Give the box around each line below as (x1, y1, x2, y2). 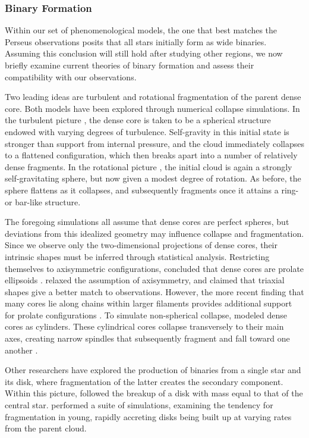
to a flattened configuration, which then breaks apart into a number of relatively (5, 149, 298, 161)
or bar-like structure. (5, 195, 81, 208)
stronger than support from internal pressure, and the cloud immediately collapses (5, 137, 304, 149)
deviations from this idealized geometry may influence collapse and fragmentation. (5, 227, 304, 239)
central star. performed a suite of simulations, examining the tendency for (5, 399, 273, 411)
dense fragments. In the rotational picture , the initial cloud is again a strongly (5, 160, 292, 173)
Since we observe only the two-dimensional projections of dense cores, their (5, 239, 278, 251)
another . (5, 343, 38, 356)
